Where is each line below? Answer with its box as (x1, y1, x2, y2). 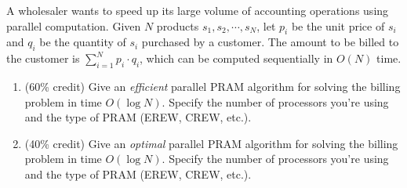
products (156, 17, 199, 34)
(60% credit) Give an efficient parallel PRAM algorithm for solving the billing (24, 78, 401, 94)
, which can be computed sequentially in (140, 50, 333, 67)
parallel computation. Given (6, 17, 141, 34)
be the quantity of (39, 34, 126, 50)
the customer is (6, 50, 80, 67)
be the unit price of (291, 17, 385, 34)
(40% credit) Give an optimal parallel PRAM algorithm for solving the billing (24, 135, 398, 151)
